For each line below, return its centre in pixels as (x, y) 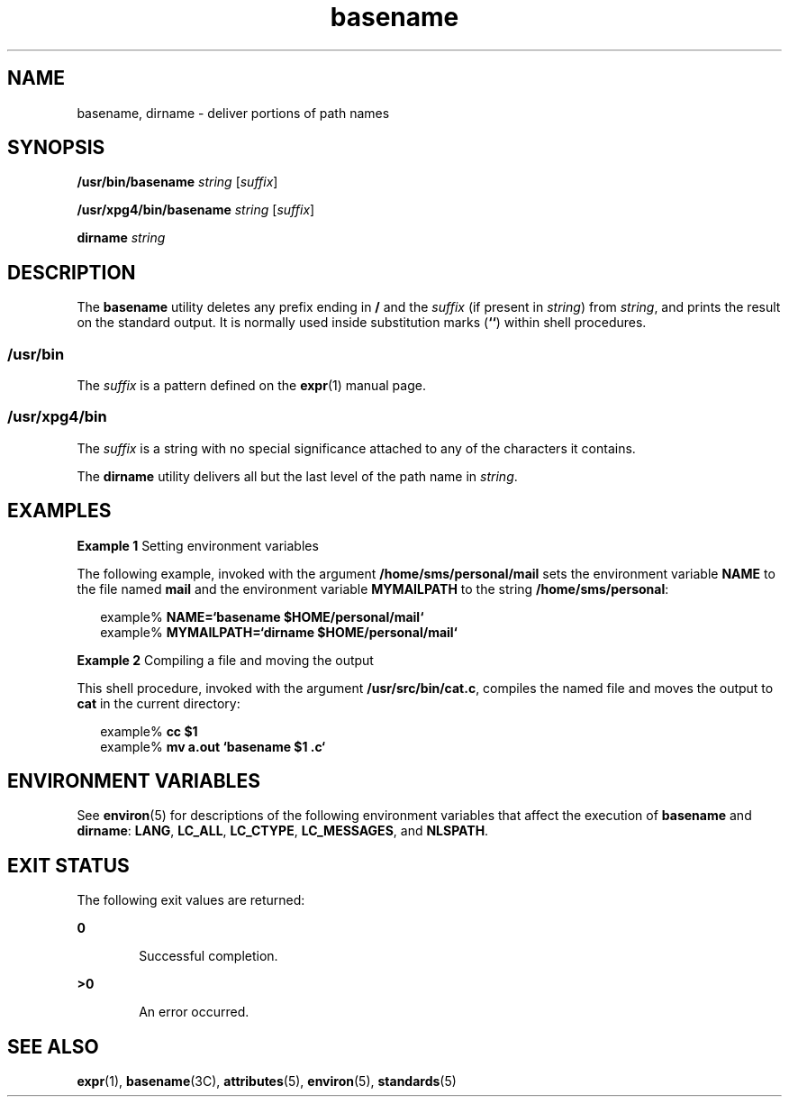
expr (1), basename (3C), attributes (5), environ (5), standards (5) (267, 1081)
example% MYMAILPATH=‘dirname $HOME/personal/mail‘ (279, 632)
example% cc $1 (149, 731)
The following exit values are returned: (191, 900)
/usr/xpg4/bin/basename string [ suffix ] (196, 210)
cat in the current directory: (159, 703)
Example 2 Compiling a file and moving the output (225, 660)
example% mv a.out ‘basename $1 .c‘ (213, 746)
